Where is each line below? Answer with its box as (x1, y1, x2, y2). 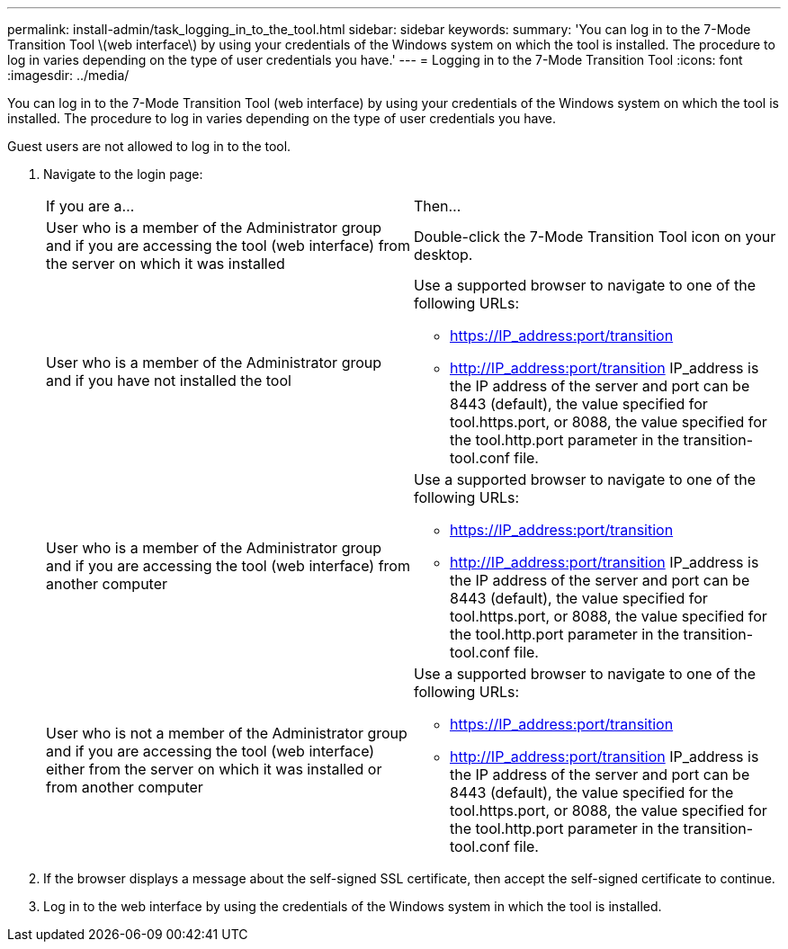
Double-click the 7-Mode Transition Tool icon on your (414, 228, 776, 246)
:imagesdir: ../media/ (7, 67, 130, 83)
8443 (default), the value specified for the (450, 783, 734, 801)
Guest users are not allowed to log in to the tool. (7, 139, 291, 154)
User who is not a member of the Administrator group (46, 724, 407, 742)
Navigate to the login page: (43, 166, 203, 182)
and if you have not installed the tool (46, 372, 291, 389)
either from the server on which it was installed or (46, 760, 382, 778)
